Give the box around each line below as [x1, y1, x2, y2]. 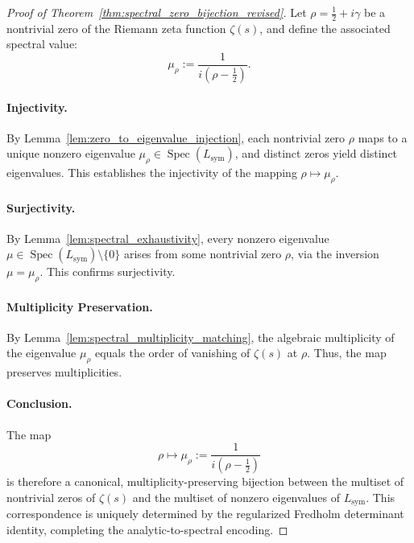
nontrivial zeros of [6, 488, 96, 505]
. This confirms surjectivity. [39, 263, 176, 280]
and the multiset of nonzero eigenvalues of [132, 488, 340, 505]
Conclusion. [6, 395, 72, 412]
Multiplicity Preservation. [6, 298, 153, 315]
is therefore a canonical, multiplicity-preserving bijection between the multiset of [6, 473, 404, 490]
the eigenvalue [6, 344, 77, 361]
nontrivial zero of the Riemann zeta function [6, 19, 226, 36]
